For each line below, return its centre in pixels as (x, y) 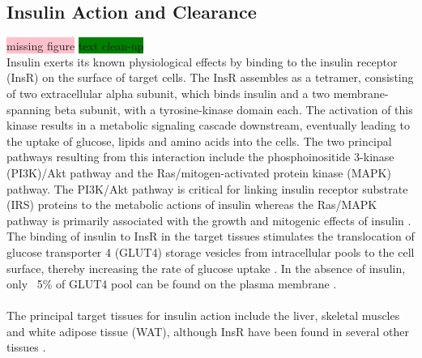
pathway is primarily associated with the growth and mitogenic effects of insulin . (209, 220)
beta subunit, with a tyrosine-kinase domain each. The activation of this (234, 109)
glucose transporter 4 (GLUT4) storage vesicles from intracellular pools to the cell (211, 251)
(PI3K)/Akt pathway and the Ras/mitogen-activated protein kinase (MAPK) (199, 172)
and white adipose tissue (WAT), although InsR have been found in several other (208, 331)
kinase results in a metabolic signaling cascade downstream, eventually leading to (208, 125)
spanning (29, 109)
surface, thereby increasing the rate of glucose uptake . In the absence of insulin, (206, 268)
